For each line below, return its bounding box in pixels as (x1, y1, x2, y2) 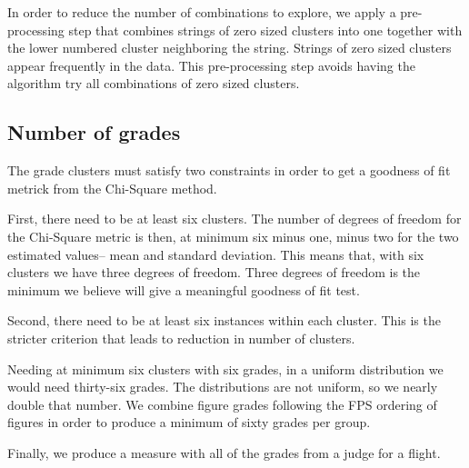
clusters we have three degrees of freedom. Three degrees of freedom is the (7, 263, 421, 282)
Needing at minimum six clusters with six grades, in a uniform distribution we (7, 359, 444, 378)
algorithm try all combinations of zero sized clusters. (7, 74, 300, 93)
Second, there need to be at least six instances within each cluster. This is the (7, 311, 441, 330)
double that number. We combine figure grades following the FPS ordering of (7, 394, 437, 413)
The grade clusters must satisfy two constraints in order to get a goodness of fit (7, 161, 451, 180)
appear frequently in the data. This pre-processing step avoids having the (7, 55, 415, 75)
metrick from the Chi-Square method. (7, 178, 217, 197)
